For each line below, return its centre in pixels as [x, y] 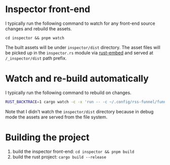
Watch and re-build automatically [77, 79]
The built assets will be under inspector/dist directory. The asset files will [83, 47]
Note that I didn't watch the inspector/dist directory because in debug [79, 111]
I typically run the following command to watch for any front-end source [80, 23]
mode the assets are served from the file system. [56, 117]
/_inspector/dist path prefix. [36, 58]
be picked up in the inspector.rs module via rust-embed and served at [79, 53]
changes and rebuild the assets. [39, 28]
